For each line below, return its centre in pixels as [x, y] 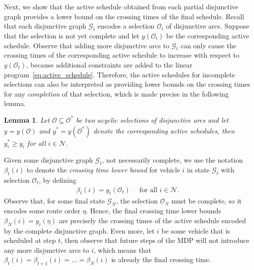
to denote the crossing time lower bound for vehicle [103, 170]
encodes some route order [42, 211]
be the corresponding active [208, 35]
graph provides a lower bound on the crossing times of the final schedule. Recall [124, 16]
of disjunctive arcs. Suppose [208, 26]
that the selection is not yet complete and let [72, 35]
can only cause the [208, 45]
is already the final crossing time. [161, 259]
